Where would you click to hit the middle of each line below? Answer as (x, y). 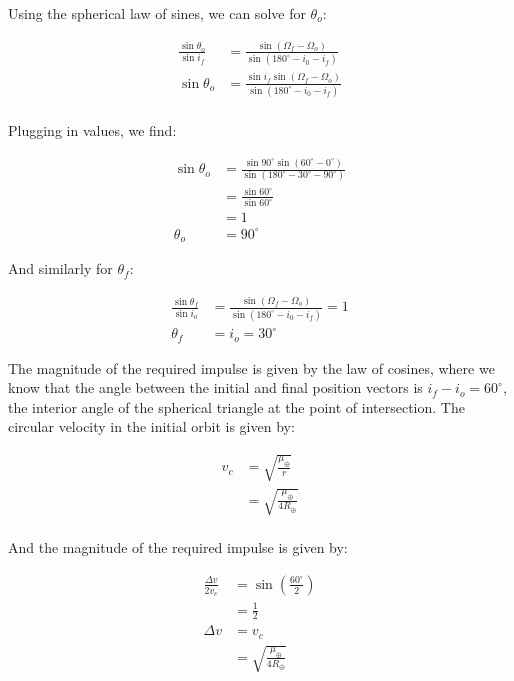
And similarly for (60, 268)
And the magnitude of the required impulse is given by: (178, 547)
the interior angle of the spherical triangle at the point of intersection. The (236, 406)
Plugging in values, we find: (92, 130)
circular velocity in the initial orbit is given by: (151, 426)
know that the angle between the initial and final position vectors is (215, 387)
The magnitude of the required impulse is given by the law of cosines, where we (251, 367)
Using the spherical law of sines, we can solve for (157, 13)
